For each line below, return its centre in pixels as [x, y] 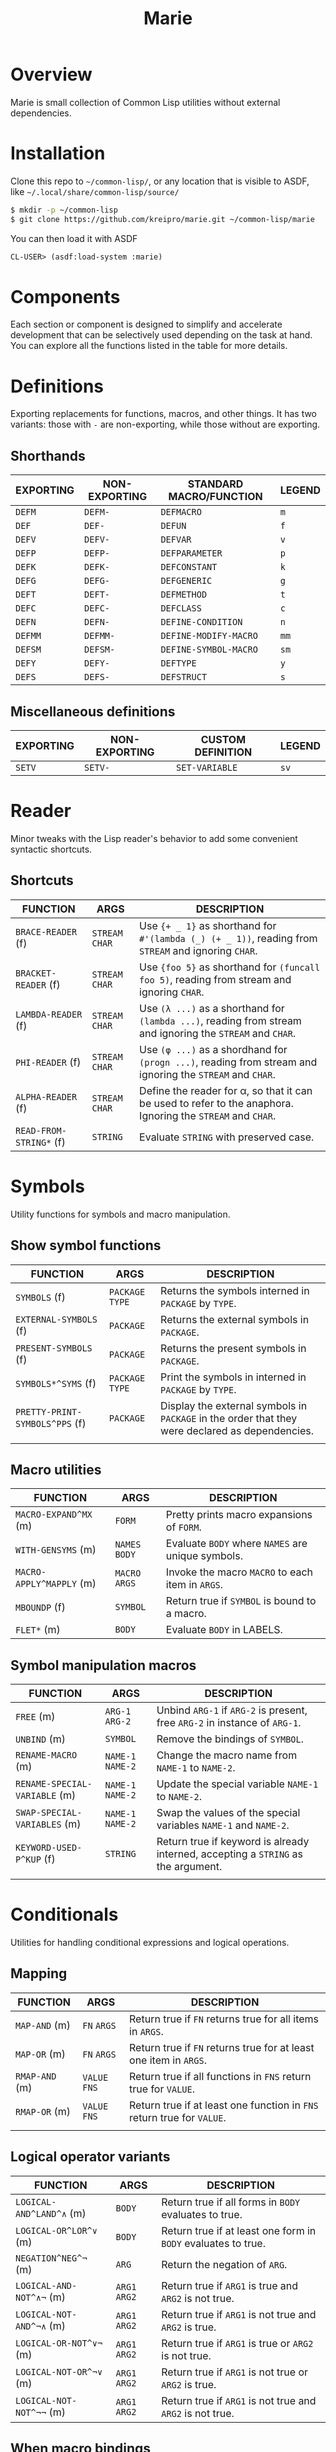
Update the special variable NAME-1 [237, 1784]
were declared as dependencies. [237, 1430]
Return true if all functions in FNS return [220, 2076]
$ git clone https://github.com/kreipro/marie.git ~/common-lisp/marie [162, 219]
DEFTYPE [178, 663]
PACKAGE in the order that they [229, 1418]
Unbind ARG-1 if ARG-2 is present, [232, 1710]
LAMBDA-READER [49, 1014]
